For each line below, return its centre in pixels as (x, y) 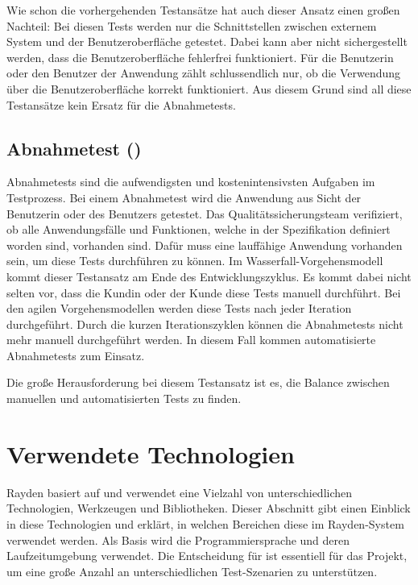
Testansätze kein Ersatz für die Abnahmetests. (121, 104)
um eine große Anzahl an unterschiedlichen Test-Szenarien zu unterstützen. (192, 571)
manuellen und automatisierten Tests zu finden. (124, 398)
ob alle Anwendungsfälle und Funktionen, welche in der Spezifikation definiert (199, 229)
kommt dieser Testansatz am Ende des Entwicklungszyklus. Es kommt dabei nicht (209, 276)
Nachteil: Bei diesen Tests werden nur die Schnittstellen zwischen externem (192, 25)
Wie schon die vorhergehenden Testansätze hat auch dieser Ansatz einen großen (203, 10)
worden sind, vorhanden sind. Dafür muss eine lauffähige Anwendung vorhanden (205, 245)
